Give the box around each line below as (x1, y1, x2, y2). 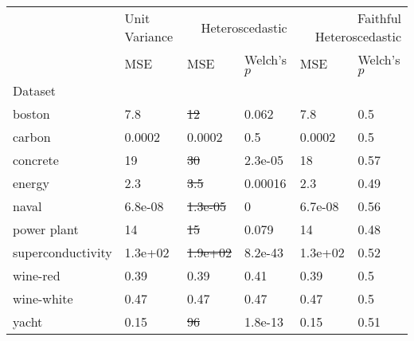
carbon (13, 127, 51, 146)
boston (13, 104, 50, 123)
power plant (13, 220, 79, 238)
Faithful (357, 9, 401, 27)
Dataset (13, 81, 57, 100)
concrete (13, 151, 59, 169)
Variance (124, 27, 174, 45)
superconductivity (13, 243, 112, 261)
